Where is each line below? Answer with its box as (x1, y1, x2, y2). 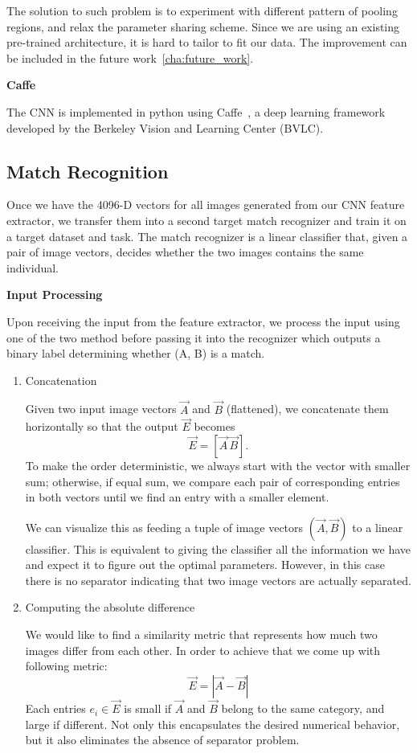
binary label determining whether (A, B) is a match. (6, 345, 265, 362)
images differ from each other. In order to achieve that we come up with (25, 641, 381, 658)
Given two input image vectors (25, 400, 177, 417)
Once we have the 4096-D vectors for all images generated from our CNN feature (6, 196, 405, 213)
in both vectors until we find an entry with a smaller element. (25, 489, 329, 505)
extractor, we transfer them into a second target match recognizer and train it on (6, 211, 407, 228)
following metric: (25, 657, 108, 674)
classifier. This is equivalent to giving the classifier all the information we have (25, 540, 411, 557)
